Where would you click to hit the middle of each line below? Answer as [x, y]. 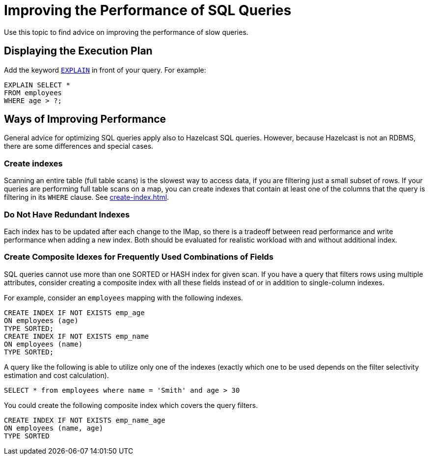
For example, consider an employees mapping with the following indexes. [124, 297]
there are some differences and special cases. [79, 146]
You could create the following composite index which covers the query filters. [131, 405]
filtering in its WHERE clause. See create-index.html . [87, 197]
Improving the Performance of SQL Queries [148, 10]
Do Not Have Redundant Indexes [67, 214]
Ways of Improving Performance [85, 119]
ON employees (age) [41, 320]
